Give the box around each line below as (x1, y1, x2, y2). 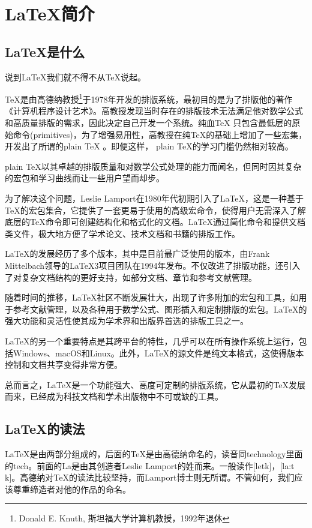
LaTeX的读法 (5, 419, 85, 438)
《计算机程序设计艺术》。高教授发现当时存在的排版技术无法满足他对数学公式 (5, 104, 303, 117)
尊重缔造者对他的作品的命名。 (13, 482, 131, 495)
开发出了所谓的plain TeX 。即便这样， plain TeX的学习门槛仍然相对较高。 (5, 140, 293, 152)
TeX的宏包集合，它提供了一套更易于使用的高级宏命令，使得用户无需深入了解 (5, 203, 306, 216)
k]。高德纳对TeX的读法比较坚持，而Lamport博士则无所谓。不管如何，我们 (5, 471, 295, 484)
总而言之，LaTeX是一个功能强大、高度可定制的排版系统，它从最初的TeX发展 (5, 378, 306, 391)
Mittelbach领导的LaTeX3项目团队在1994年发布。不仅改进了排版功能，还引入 (5, 259, 301, 271)
